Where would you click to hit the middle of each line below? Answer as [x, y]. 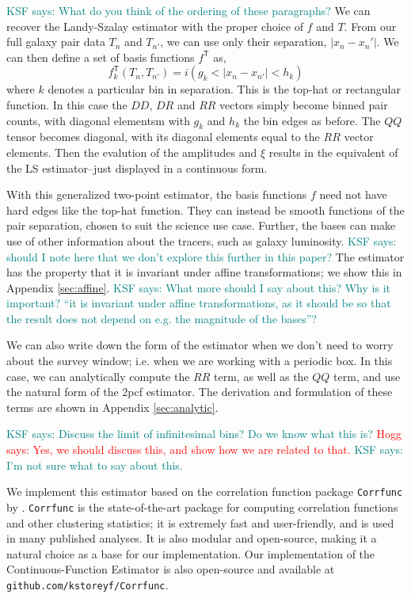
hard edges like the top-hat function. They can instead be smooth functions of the [205, 209]
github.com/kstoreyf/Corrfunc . [88, 584]
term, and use [367, 376]
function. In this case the [67, 104]
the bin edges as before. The [312, 120]
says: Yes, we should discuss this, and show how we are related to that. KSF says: [205, 449]
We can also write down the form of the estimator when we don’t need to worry [200, 345]
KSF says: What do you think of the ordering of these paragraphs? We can [188, 10]
